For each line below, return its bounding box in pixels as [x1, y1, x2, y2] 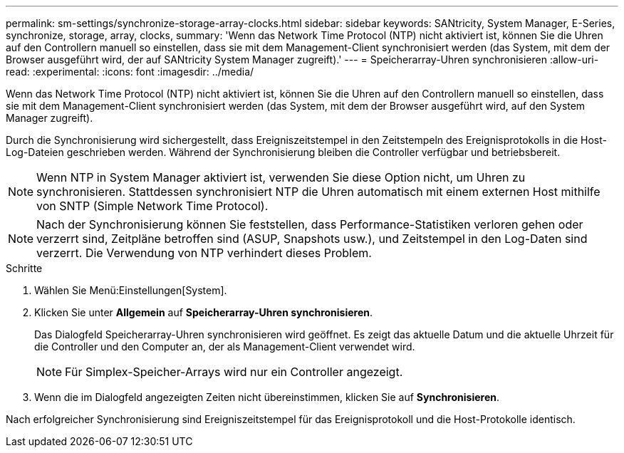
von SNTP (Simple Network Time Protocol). [36, 199, 269, 213]
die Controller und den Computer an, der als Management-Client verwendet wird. [34, 340, 415, 353]
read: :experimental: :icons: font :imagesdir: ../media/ [6, 66, 254, 78]
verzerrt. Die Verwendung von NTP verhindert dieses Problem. [36, 246, 372, 260]
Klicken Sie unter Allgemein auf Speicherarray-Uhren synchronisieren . [34, 306, 373, 318]
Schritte [6, 262, 43, 274]
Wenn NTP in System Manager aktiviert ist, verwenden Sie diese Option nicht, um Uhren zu [36, 170, 526, 184]
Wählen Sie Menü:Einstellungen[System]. [34, 284, 227, 296]
